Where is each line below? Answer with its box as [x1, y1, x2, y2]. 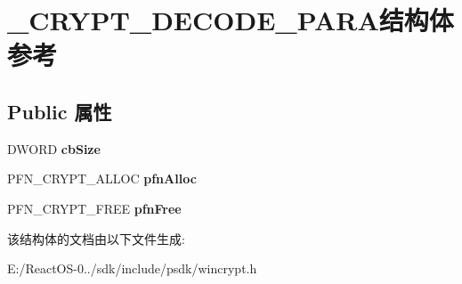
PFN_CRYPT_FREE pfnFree [7, 199, 182, 217]
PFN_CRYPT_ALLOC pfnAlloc [7, 169, 197, 188]
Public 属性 [7, 97, 112, 125]
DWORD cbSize [7, 139, 101, 158]
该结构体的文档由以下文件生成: [7, 229, 185, 247]
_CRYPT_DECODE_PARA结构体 [7, 2, 454, 38]
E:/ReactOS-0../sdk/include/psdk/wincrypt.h [7, 259, 257, 278]
